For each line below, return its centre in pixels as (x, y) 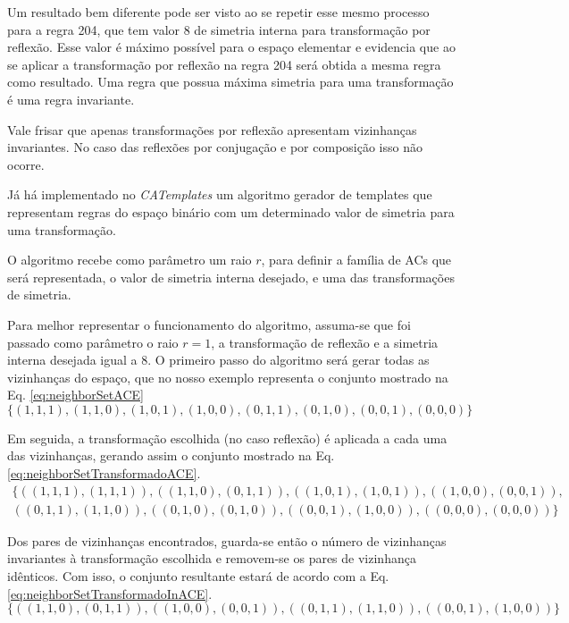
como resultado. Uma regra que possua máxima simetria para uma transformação (230, 82)
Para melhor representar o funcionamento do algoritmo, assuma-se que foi (209, 324)
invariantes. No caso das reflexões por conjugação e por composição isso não (215, 147)
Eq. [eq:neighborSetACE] (75, 395)
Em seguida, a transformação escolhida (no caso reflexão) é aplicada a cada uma (227, 438)
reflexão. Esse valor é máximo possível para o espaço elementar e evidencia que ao (231, 47)
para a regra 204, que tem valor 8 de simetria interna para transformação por (219, 29)
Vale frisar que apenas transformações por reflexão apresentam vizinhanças (212, 129)
